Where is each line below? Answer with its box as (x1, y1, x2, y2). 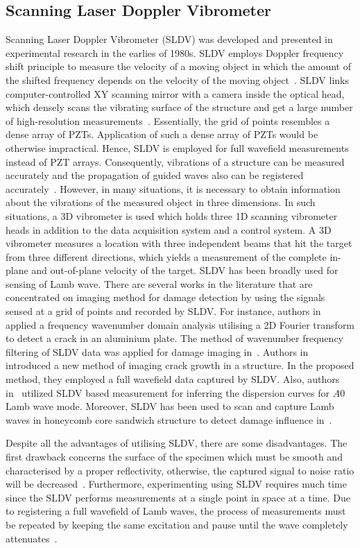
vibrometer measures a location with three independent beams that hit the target (6, 236, 352, 250)
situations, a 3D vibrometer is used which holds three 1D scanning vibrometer (6, 208, 338, 223)
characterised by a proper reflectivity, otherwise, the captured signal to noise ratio (6, 463, 354, 477)
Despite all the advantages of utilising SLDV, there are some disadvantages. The (6, 436, 348, 450)
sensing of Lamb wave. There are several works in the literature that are (6, 276, 313, 291)
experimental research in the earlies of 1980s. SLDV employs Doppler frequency (6, 45, 344, 60)
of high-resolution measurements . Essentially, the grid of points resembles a (6, 113, 330, 128)
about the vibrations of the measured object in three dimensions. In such (6, 195, 316, 209)
